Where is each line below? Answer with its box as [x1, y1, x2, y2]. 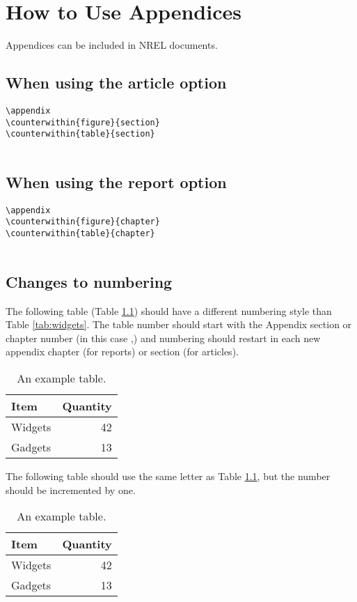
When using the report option [6, 171, 227, 192]
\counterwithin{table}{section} [6, 129, 155, 139]
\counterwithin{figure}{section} [6, 117, 160, 128]
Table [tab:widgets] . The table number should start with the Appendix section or [6, 317, 352, 332]
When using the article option [6, 72, 227, 93]
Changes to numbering [6, 270, 173, 292]
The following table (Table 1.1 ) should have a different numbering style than [6, 303, 332, 318]
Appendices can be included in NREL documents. [6, 38, 218, 52]
